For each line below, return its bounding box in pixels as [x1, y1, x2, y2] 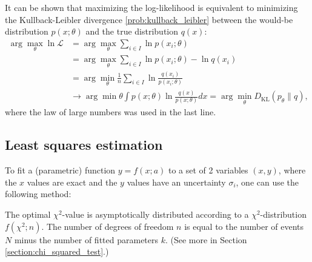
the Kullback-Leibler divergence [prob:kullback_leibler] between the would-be [5, 13, 293, 25]
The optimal [5, 207, 51, 220]
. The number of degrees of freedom [41, 220, 174, 232]
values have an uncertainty [127, 175, 226, 188]
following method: [5, 187, 71, 200]
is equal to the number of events [184, 220, 304, 232]
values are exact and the [27, 175, 118, 188]
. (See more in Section [165, 233, 247, 246]
